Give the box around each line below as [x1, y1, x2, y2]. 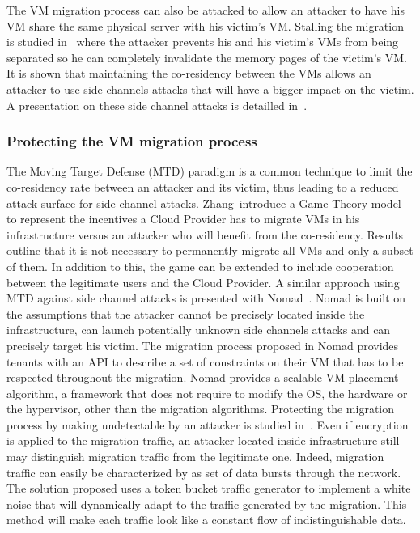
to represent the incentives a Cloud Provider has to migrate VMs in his [6, 210, 360, 227]
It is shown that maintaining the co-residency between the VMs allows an [6, 65, 371, 82]
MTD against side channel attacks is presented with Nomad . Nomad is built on [6, 290, 406, 307]
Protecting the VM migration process [6, 131, 257, 151]
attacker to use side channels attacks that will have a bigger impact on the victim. [6, 80, 414, 97]
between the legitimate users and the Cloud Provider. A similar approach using [6, 273, 400, 290]
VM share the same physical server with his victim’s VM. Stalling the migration [6, 17, 404, 34]
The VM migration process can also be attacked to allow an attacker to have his [6, 2, 405, 18]
